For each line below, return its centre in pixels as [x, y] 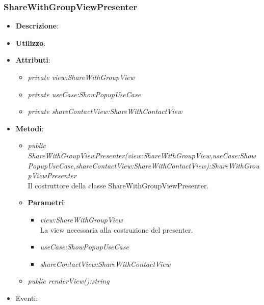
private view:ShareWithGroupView [81, 77]
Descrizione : [37, 26]
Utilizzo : [31, 43]
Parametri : [47, 202]
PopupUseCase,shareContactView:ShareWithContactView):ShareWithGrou [143, 165]
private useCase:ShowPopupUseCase [84, 94]
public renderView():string [69, 281]
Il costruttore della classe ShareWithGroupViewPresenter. [118, 185]
